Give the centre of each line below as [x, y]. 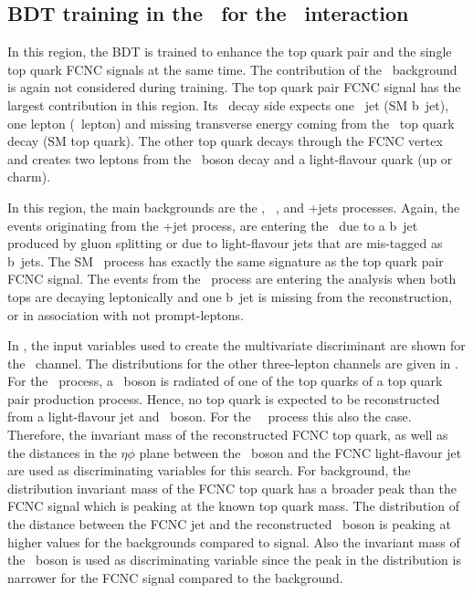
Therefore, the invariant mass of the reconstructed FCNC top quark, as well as [228, 435]
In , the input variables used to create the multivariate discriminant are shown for [236, 345]
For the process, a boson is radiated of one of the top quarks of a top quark [225, 381]
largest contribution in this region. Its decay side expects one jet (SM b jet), [228, 104]
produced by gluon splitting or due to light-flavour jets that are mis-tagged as [225, 243]
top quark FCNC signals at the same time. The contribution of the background [232, 69]
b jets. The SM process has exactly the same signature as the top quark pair [226, 260]
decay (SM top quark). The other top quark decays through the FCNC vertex [225, 141]
